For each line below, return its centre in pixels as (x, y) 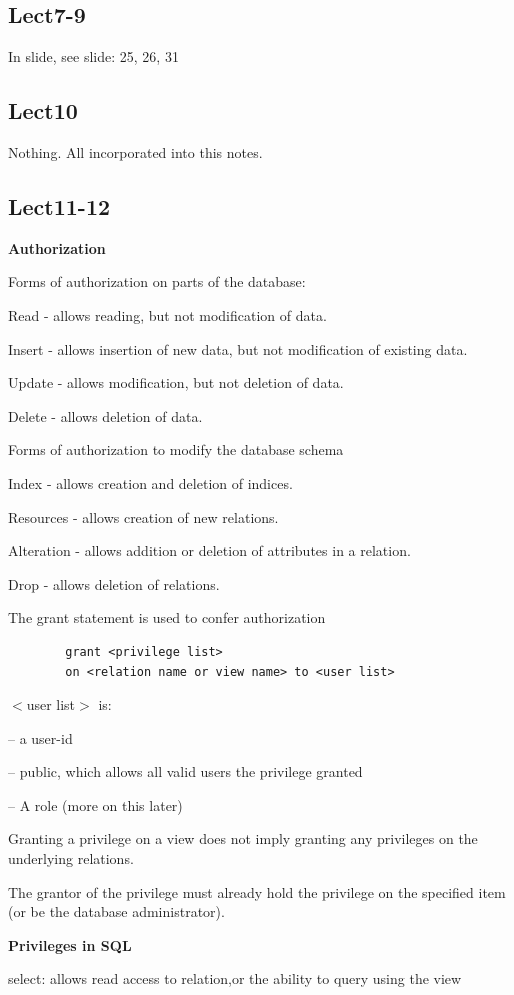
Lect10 (43, 110)
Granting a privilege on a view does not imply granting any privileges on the (243, 838)
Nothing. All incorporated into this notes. (135, 152)
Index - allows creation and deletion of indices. (150, 482)
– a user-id (40, 737)
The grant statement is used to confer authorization (167, 617)
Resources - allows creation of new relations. (143, 516)
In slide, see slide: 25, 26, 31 (93, 56)
